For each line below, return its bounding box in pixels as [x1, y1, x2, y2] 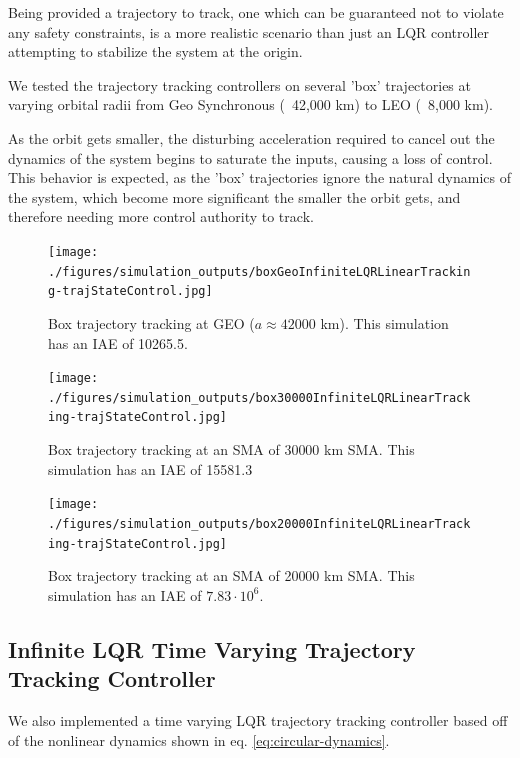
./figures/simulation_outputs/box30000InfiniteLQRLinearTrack [48, 390, 471, 405]
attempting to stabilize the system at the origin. [8, 41, 303, 62]
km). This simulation [320, 312, 449, 333]
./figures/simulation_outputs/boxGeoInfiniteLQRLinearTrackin [48, 264, 471, 279]
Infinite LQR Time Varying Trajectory [8, 633, 416, 664]
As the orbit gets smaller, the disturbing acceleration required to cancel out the [8, 127, 495, 148]
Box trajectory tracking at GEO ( [48, 312, 255, 333]
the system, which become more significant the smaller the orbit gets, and [8, 186, 461, 207]
